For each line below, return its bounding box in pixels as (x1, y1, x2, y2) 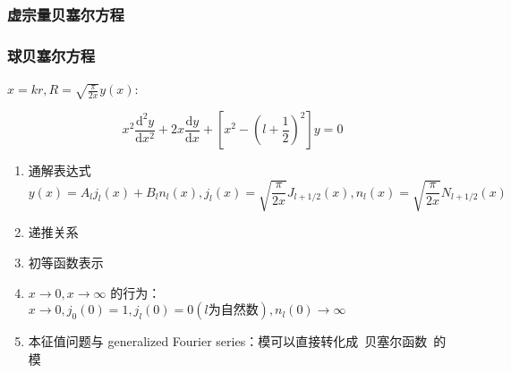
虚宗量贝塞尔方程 (7, 3, 124, 25)
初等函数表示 (28, 253, 104, 272)
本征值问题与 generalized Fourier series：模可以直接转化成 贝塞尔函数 (28, 332, 428, 351)
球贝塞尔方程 (7, 44, 96, 66)
